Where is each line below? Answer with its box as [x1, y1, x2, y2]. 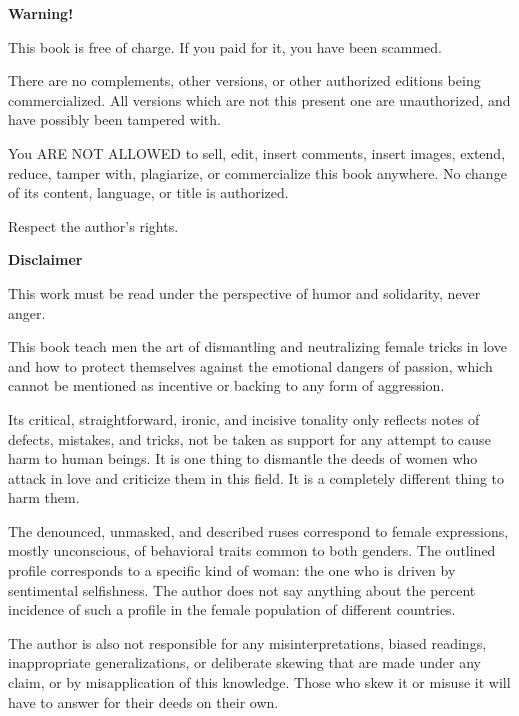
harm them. [8, 487, 80, 508]
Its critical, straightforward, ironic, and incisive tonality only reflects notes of [8, 408, 480, 429]
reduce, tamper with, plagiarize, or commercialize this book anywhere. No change [8, 162, 507, 183]
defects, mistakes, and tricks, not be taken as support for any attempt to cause [8, 428, 491, 449]
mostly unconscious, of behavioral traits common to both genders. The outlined [8, 540, 496, 561]
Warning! [8, 3, 74, 23]
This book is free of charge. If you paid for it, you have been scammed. [8, 36, 442, 57]
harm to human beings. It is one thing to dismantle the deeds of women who [8, 448, 478, 469]
